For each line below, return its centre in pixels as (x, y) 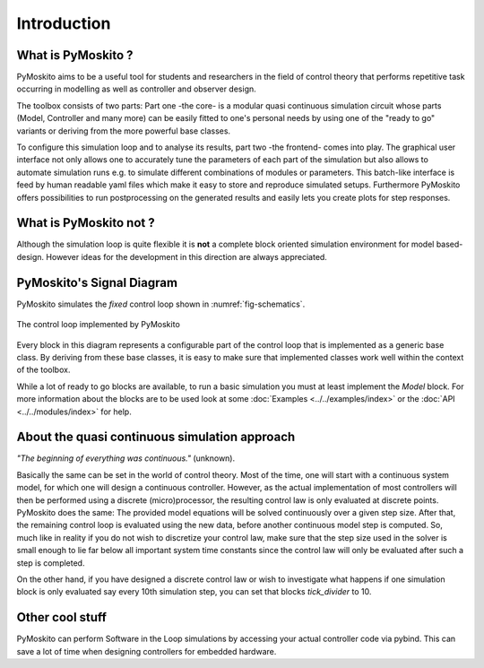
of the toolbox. (43, 370)
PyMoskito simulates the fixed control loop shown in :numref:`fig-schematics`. (161, 304)
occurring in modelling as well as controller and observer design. (137, 89)
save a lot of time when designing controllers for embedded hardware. (147, 651)
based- (449, 244)
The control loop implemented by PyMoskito (99, 325)
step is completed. (51, 563)
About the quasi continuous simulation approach (156, 437)
